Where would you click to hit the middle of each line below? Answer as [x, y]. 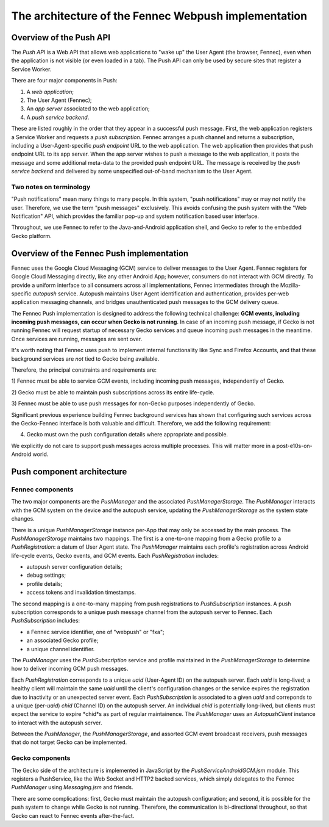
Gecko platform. [31, 236]
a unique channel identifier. [61, 649]
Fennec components [42, 489]
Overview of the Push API [61, 38]
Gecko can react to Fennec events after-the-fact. [73, 815]
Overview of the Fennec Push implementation [100, 253]
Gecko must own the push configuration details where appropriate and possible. [127, 435]
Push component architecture [69, 471]
